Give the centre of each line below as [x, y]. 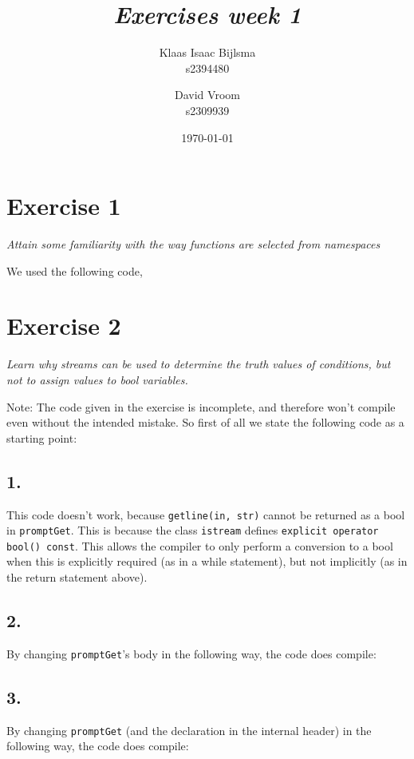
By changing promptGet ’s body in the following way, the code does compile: [191, 653]
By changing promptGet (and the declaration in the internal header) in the [189, 730]
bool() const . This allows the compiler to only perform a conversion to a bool [200, 545]
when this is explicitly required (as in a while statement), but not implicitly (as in [207, 561]
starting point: [42, 437]
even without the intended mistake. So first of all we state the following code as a [205, 422]
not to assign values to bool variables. [97, 379]
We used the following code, [75, 270]
